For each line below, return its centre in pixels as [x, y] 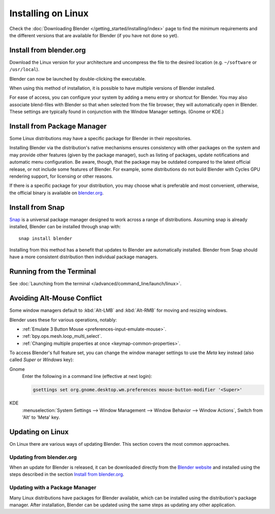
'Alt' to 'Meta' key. [41, 417]
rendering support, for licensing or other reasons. [61, 176]
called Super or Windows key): [42, 360]
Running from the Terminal [53, 272]
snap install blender [45, 238]
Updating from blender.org [43, 457]
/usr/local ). [24, 69]
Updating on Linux [39, 432]
